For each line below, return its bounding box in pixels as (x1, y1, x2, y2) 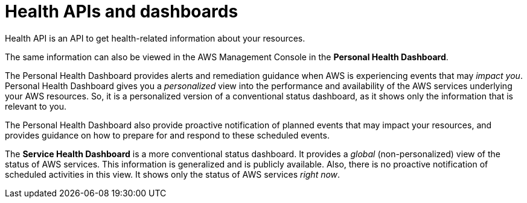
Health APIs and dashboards (5, 1, 238, 22)
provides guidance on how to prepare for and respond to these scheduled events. (5, 130, 330, 140)
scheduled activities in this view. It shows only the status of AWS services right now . (5, 169, 340, 180)
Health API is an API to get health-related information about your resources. (5, 33, 305, 43)
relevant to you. (5, 101, 67, 111)
